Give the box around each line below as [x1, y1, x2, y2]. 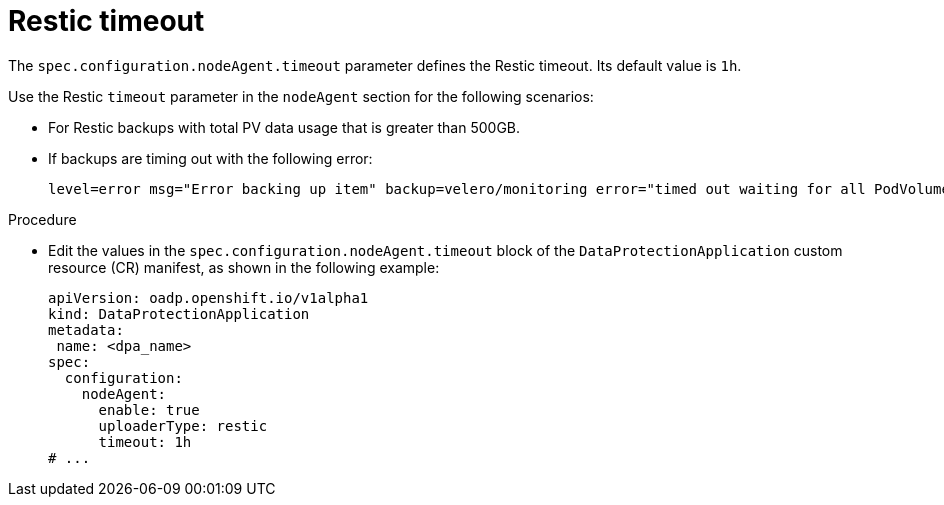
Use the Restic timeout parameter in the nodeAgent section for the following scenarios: [8, 87, 594, 105]
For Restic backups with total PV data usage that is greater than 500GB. [48, 118, 521, 136]
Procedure [8, 210, 77, 228]
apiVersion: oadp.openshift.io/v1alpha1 [48, 289, 369, 306]
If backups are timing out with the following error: [48, 149, 373, 167]
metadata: [48, 321, 124, 338]
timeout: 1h [98, 433, 192, 450]
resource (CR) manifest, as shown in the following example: [48, 258, 440, 276]
